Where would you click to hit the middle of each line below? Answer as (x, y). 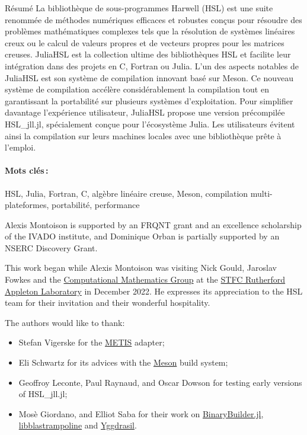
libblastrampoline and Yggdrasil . (78, 425)
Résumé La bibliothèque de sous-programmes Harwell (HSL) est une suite (139, 8)
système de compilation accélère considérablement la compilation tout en (137, 89)
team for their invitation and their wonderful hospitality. (108, 303)
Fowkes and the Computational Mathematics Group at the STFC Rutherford (145, 279)
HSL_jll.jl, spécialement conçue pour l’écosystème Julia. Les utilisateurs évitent (150, 124)
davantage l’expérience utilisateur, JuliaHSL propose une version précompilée (145, 112)
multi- (261, 193)
